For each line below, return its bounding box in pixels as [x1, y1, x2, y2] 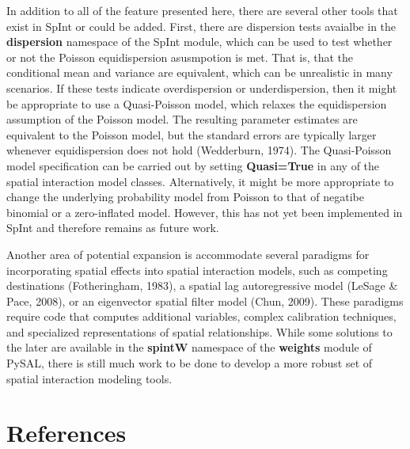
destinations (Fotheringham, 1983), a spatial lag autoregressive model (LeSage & [6, 277, 398, 294]
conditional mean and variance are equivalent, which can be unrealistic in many [6, 64, 393, 81]
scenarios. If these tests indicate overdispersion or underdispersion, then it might [6, 79, 397, 96]
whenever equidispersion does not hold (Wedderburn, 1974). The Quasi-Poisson [6, 142, 392, 158]
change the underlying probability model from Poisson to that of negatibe [6, 188, 365, 205]
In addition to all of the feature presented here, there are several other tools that [6, 2, 398, 18]
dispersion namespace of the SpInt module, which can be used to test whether [6, 33, 393, 50]
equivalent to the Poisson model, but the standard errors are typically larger [6, 126, 377, 143]
